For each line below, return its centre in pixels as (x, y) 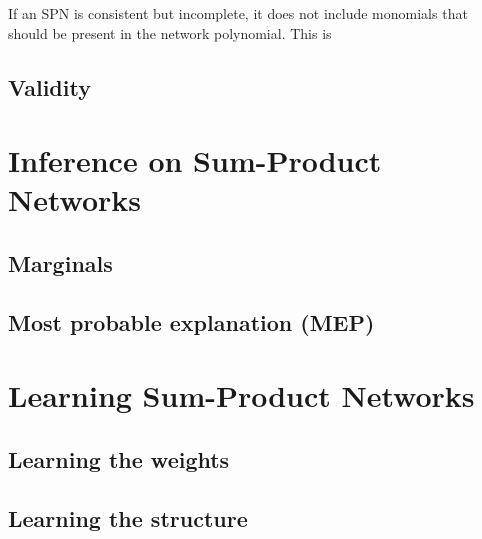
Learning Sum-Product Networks (241, 395)
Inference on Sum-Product (195, 160)
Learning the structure (128, 517)
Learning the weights (119, 458)
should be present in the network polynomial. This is (170, 32)
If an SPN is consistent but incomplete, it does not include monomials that (238, 13)
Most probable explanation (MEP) (191, 321)
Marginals (60, 262)
